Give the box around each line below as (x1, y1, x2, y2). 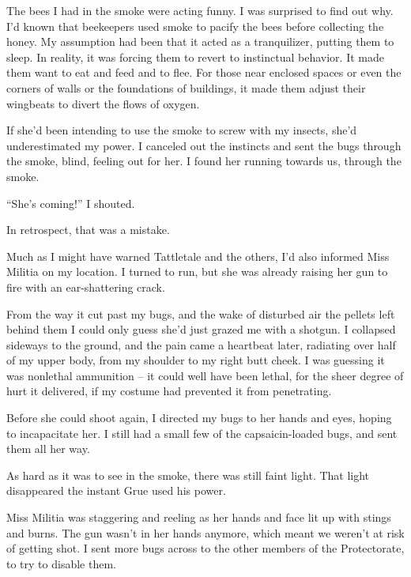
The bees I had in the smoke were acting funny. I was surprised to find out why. (6, 2, 394, 18)
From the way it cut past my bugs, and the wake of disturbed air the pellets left (6, 305, 395, 322)
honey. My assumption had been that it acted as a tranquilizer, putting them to (6, 33, 394, 50)
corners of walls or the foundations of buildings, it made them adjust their (6, 79, 366, 96)
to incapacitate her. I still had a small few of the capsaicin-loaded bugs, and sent (6, 424, 398, 441)
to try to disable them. (6, 555, 116, 571)
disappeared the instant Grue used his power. (6, 482, 226, 499)
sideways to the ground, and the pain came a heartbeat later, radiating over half (6, 336, 396, 353)
